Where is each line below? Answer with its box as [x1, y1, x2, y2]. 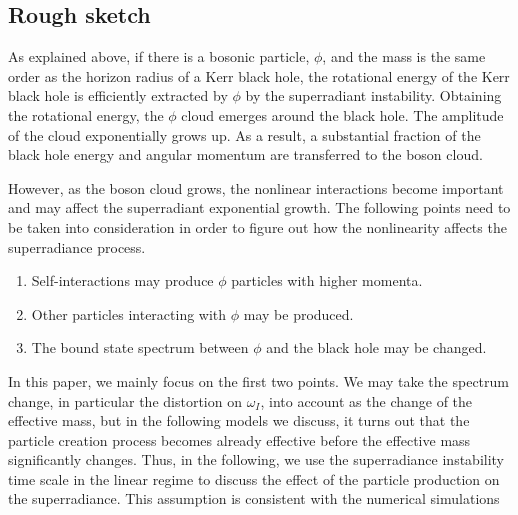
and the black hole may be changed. [266, 337, 487, 358]
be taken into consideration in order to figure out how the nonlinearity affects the [8, 216, 507, 237]
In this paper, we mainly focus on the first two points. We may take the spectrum [8, 370, 509, 391]
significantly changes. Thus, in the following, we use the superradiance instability [8, 449, 505, 470]
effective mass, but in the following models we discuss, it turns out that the [8, 410, 470, 431]
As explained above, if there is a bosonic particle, [8, 46, 310, 67]
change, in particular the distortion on [8, 390, 242, 411]
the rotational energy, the [8, 104, 164, 125]
